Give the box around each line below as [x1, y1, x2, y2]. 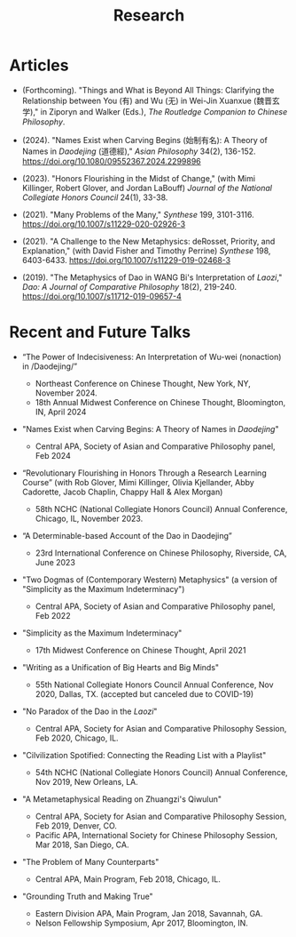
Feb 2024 [35, 450, 71, 460]
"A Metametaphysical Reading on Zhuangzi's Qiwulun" [21, 793, 222, 805]
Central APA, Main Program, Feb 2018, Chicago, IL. [35, 873, 222, 885]
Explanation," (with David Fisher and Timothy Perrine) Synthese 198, [21, 245, 271, 256]
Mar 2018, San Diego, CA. [35, 839, 129, 850]
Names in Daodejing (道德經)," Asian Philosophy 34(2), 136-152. [21, 146, 256, 156]
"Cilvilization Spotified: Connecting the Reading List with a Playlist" [21, 749, 267, 760]
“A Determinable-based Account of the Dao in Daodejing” [21, 530, 232, 541]
